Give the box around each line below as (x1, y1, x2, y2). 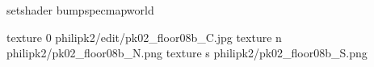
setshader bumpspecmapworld (6, 2, 154, 18)
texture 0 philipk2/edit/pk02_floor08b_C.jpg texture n (6, 28, 282, 45)
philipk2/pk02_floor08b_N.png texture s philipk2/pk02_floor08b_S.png (6, 44, 368, 61)
